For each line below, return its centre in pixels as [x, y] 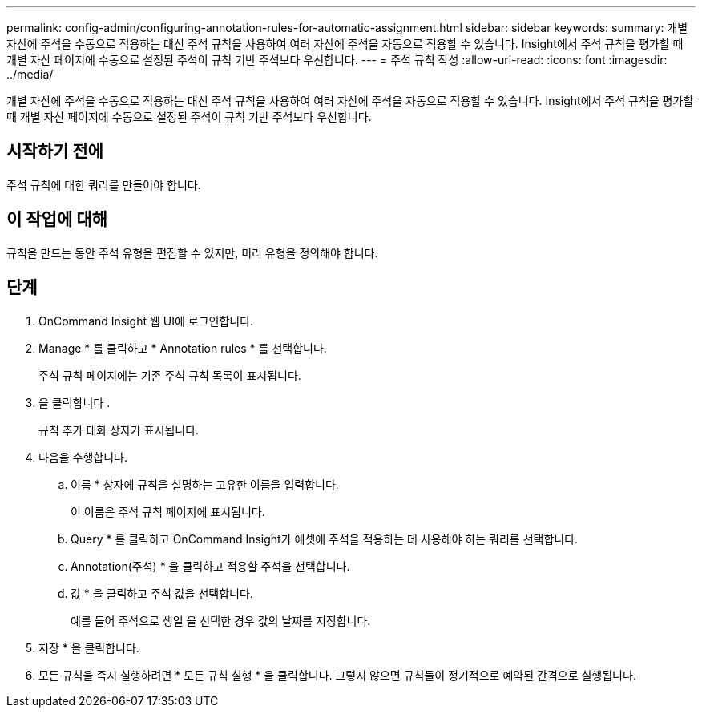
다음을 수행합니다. [83, 457]
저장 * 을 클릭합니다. [89, 647]
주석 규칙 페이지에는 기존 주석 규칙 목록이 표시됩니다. [170, 375]
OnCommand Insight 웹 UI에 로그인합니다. [146, 321]
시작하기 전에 [55, 151]
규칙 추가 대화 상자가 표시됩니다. [119, 430]
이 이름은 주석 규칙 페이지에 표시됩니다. [168, 511]
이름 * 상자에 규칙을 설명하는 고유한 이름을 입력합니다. [205, 484]
